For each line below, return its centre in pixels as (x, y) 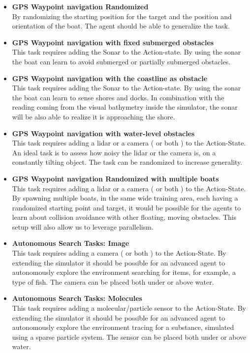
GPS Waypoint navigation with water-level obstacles (103, 133)
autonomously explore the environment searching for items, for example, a (124, 272)
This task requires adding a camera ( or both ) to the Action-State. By (119, 253)
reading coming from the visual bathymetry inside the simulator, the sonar (125, 107)
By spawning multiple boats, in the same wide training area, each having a (125, 198)
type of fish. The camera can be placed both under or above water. (113, 281)
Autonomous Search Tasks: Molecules (77, 298)
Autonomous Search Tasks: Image (71, 243)
